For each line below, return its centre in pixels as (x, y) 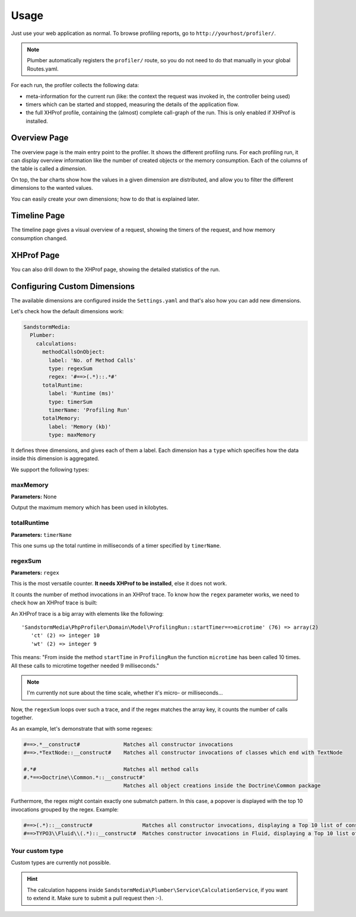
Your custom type (37, 851)
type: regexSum (71, 368)
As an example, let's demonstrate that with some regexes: (82, 728)
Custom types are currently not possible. (61, 862)
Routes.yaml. (43, 69)
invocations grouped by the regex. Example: (65, 809)
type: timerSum (71, 402)
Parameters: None (34, 496)
